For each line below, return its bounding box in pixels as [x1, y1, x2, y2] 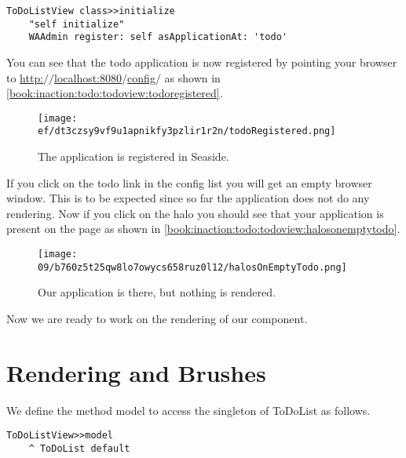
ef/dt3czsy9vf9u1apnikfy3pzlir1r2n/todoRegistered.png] [38, 125, 336, 137]
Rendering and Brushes [6, 356, 266, 388]
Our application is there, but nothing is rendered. [38, 284, 276, 300]
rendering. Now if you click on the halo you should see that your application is [6, 205, 384, 221]
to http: [6, 69, 44, 85]
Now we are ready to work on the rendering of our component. [6, 310, 308, 326]
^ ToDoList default [28, 442, 130, 454]
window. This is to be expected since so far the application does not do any [6, 190, 370, 206]
